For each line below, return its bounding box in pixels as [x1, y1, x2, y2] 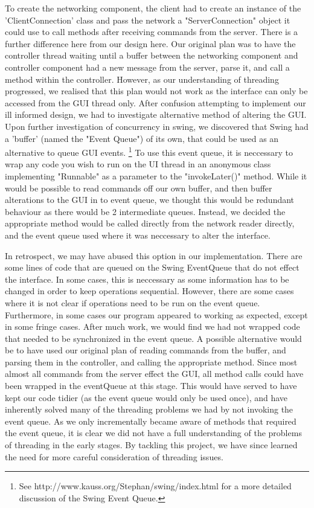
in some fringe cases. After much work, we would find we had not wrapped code [5, 320, 300, 333]
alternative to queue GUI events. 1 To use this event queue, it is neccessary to [5, 144, 293, 158]
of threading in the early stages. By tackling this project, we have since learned [5, 439, 298, 451]
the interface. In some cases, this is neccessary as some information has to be [5, 272, 289, 285]
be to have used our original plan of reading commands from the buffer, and [5, 344, 286, 356]
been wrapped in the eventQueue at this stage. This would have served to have [5, 379, 297, 392]
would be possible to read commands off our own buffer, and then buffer [5, 181, 272, 194]
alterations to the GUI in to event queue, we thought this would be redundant [5, 193, 295, 206]
